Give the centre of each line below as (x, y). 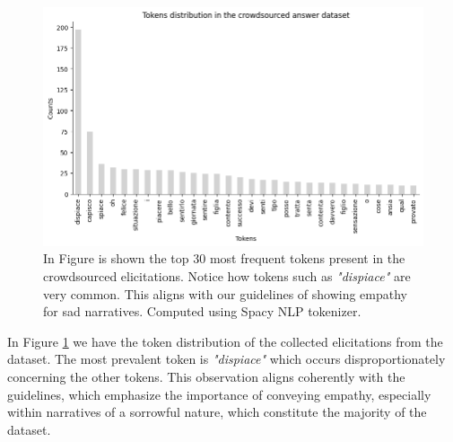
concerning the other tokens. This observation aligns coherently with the (206, 377)
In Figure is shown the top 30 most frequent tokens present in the (224, 258)
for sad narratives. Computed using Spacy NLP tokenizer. (202, 311)
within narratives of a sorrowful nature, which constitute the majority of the (217, 412)
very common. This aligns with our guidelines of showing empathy (225, 293)
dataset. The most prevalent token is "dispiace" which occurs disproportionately (226, 359)
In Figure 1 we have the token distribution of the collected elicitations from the (225, 341)
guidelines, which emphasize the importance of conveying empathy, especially (219, 394)
